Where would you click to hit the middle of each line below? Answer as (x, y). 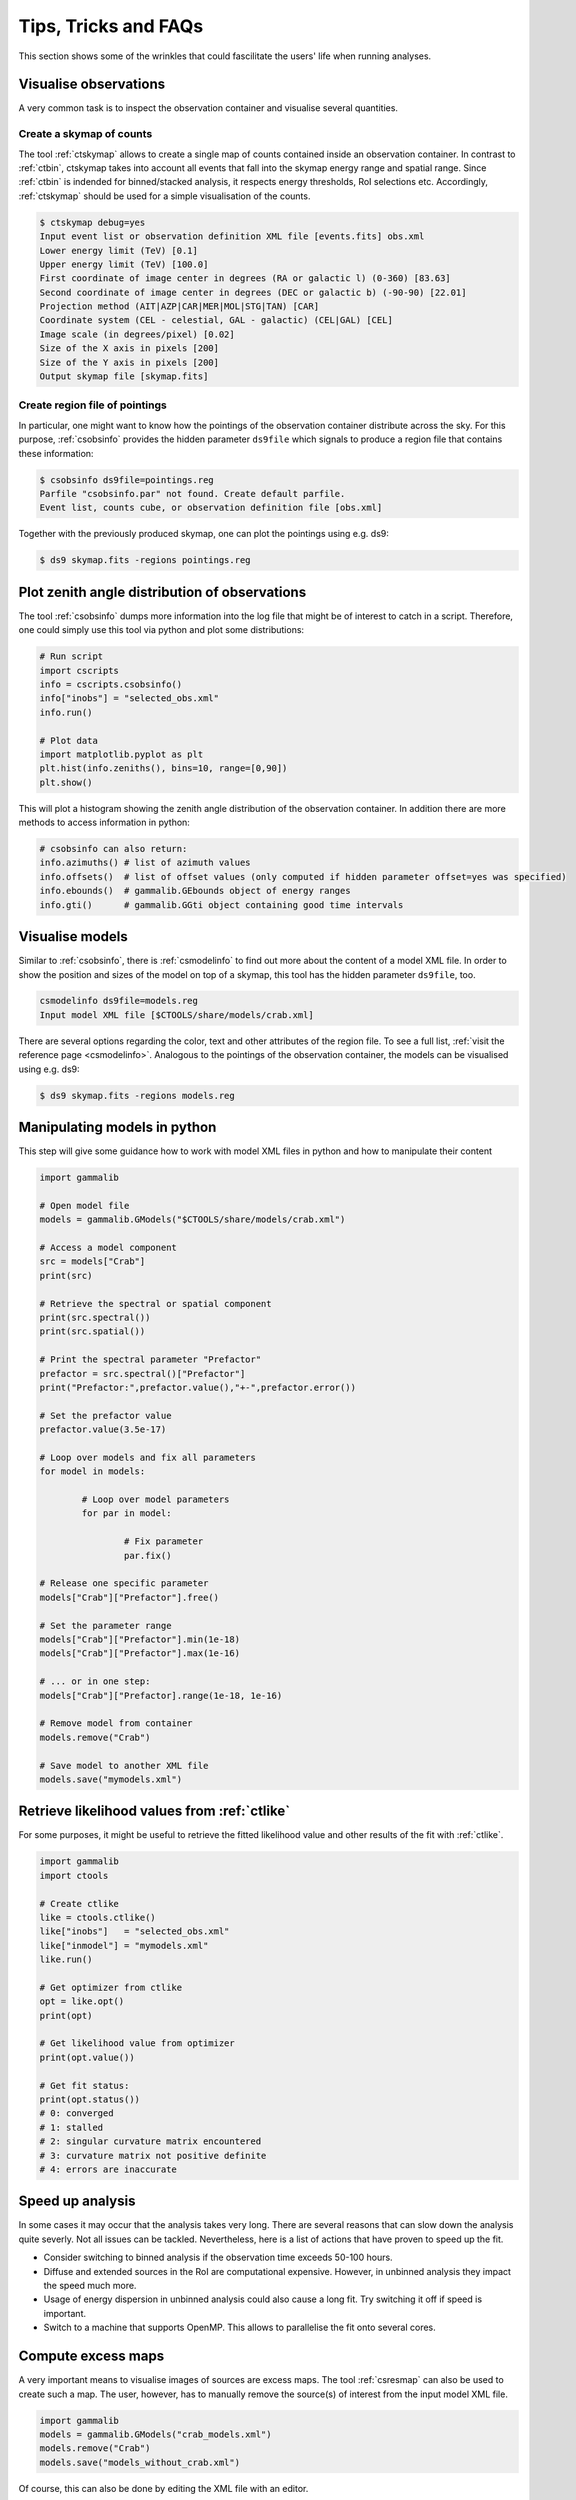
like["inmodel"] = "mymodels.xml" (124, 1945)
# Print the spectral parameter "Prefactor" (150, 1359)
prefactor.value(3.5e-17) (103, 1429)
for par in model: (126, 1513)
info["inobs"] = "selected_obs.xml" (129, 698)
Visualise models (73, 936)
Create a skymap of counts (85, 134)
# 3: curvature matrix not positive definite (153, 2155)
